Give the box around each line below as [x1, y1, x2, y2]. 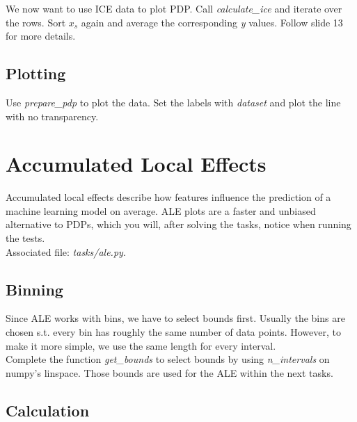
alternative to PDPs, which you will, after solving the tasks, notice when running [6, 217, 351, 232]
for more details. [6, 29, 76, 43]
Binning [6, 278, 63, 300]
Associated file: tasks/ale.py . [6, 244, 126, 259]
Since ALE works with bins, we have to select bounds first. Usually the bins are [6, 311, 345, 325]
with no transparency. [6, 108, 99, 123]
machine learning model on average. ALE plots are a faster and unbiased [6, 203, 316, 218]
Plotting [6, 63, 66, 84]
